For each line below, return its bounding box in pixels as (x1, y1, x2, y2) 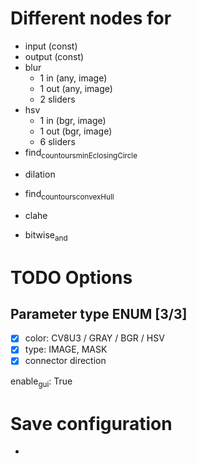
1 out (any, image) (39, 82, 113, 94)
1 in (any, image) (39, 72, 108, 84)
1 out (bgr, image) (39, 125, 113, 137)
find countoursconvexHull (24, 187, 115, 202)
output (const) (24, 50, 85, 62)
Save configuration (10, 412, 173, 435)
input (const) (24, 40, 78, 52)
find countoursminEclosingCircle (24, 146, 138, 161)
